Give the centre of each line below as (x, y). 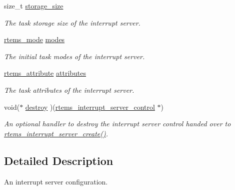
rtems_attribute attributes (45, 73)
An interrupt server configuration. (56, 181)
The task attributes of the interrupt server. (69, 89)
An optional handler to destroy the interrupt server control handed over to (117, 124)
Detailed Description (59, 160)
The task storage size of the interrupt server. (72, 22)
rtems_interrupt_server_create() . (56, 133)
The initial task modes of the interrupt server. (74, 56)
